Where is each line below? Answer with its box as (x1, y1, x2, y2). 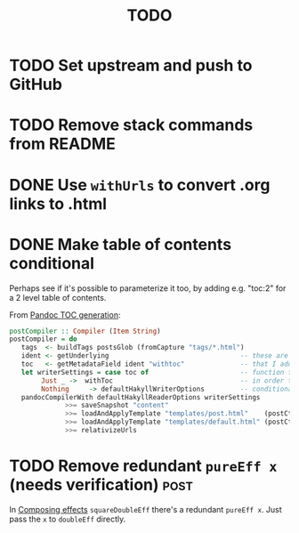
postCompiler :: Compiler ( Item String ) (9, 327, 162, 335)
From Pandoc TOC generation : (9, 309, 121, 320)
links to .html (9, 193, 108, 214)
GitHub (9, 75, 62, 94)
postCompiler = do (9, 335, 77, 343)
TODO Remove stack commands (9, 115, 254, 135)
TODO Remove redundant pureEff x (9, 456, 278, 476)
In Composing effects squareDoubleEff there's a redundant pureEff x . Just (9, 504, 282, 514)
